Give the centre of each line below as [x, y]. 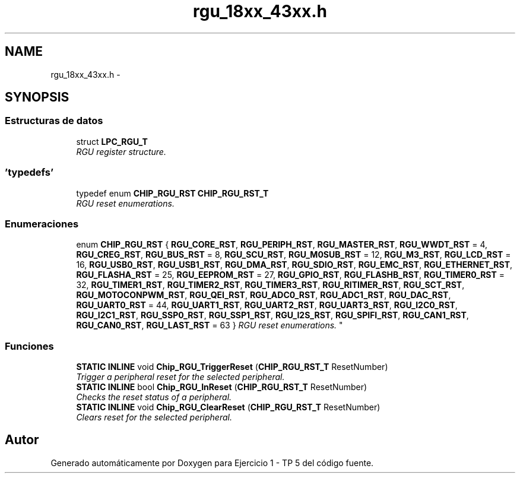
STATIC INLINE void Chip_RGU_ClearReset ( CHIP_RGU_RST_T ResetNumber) [228, 407]
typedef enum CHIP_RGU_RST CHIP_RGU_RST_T [172, 193]
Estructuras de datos [54, 121]
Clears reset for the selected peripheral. [154, 417]
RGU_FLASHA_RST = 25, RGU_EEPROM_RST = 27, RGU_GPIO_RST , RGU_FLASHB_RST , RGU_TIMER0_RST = [290, 275]
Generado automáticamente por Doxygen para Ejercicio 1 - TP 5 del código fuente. [212, 463]
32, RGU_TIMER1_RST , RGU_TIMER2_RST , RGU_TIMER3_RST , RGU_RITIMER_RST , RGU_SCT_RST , [270, 285]
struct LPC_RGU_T [112, 141]
